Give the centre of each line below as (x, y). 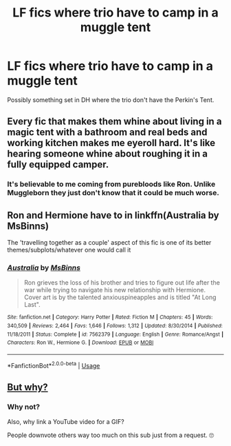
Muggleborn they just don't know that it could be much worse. (113, 193)
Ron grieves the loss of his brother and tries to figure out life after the (122, 283)
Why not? (23, 407)
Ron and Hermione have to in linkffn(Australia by (113, 215)
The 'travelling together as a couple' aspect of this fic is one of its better (109, 243)
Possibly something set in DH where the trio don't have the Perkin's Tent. (111, 100)
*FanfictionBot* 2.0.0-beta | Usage (54, 365)
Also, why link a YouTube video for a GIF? (66, 422)
